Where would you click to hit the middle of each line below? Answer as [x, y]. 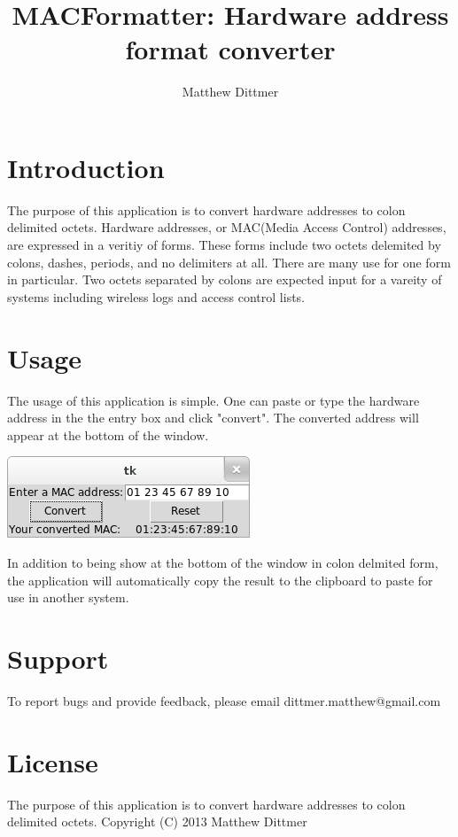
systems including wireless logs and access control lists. [156, 296]
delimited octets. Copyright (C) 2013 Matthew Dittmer [157, 821]
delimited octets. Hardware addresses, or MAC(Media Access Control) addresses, [227, 227]
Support [58, 658]
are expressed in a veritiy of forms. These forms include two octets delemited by [224, 245]
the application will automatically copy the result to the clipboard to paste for [220, 580]
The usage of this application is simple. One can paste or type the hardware [213, 400]
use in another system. [68, 597]
